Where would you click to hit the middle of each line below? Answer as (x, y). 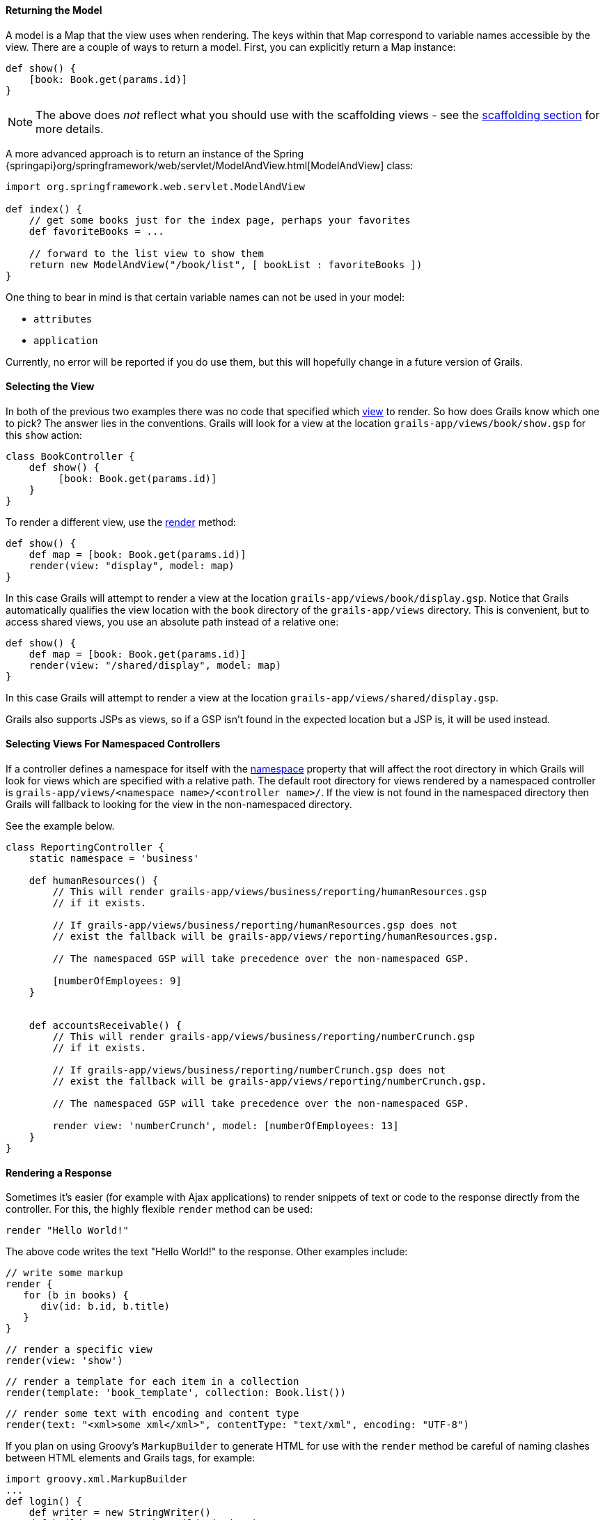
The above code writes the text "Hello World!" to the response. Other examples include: (207, 1252)
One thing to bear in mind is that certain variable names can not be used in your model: (205, 297)
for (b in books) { (76, 1295)
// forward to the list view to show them (146, 253)
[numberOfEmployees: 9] (117, 981)
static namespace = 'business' (114, 859)
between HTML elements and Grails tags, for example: (131, 1458)
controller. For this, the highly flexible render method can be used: (159, 1209)
